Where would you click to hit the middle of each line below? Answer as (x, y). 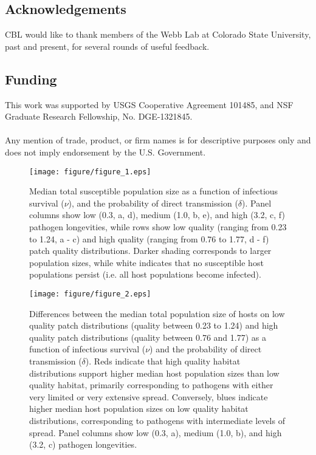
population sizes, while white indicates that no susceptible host (146, 262)
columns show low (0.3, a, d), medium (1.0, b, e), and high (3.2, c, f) (157, 215)
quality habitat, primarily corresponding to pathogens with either (151, 385)
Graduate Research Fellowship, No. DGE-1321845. (99, 116)
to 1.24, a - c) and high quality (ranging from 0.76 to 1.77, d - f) (149, 238)
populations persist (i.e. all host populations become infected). (145, 274)
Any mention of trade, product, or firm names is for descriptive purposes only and (158, 140)
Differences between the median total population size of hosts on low (157, 313)
